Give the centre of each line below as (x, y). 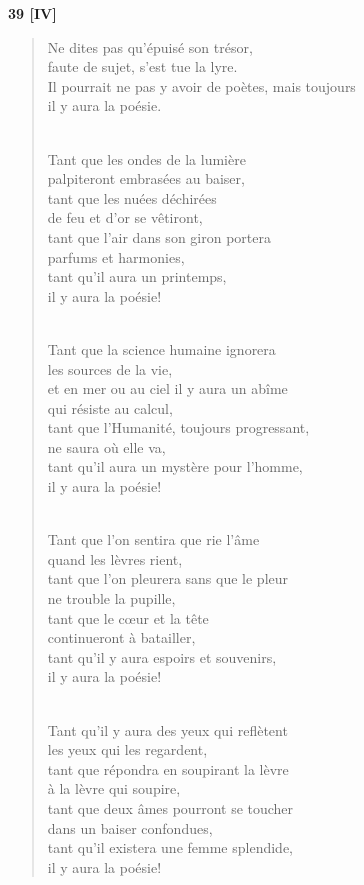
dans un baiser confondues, (130, 827)
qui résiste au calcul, (110, 407)
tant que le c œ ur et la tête (128, 617)
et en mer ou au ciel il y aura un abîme (167, 388)
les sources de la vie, (110, 368)
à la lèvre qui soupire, (114, 788)
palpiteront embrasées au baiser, (146, 178)
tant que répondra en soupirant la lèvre (168, 768)
